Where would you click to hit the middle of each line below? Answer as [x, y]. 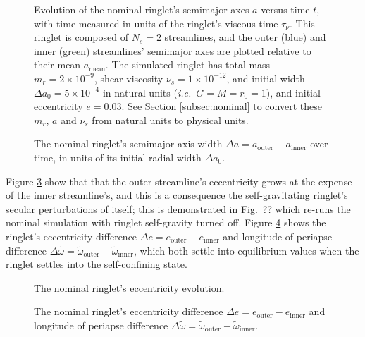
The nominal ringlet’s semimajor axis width [128, 143]
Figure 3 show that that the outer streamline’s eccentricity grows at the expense [179, 181]
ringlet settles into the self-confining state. [97, 264]
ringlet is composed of [81, 37]
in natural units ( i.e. [147, 92]
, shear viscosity [129, 78]
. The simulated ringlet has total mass [188, 65]
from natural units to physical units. [170, 120]
